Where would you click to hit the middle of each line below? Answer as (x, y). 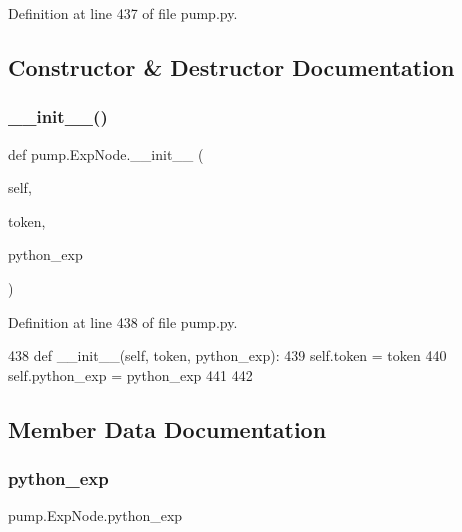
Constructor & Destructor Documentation (231, 66)
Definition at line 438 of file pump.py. (123, 321)
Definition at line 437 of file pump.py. (123, 13)
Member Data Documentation (167, 428)
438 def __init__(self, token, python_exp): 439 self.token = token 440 (227, 355)
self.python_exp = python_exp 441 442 (130, 374)
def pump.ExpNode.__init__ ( (106, 153)
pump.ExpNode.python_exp (95, 515)
